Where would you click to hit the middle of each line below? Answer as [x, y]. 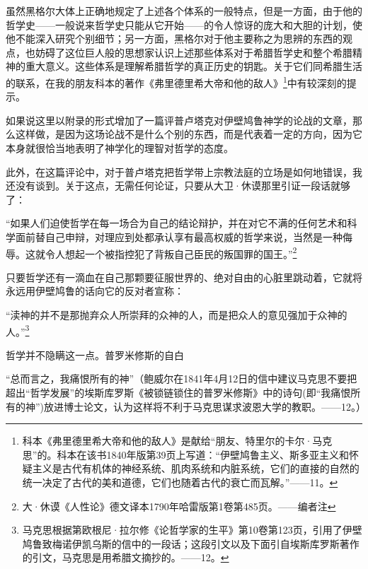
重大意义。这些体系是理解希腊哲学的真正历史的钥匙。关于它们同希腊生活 [194, 66]
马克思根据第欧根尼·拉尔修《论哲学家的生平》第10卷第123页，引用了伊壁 [192, 530]
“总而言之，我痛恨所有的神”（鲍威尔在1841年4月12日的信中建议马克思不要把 [182, 379]
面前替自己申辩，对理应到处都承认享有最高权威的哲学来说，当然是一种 [179, 236]
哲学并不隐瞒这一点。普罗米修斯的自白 [95, 354]
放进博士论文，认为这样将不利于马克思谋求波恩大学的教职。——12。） [205, 406]
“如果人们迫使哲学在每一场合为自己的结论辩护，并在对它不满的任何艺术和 [177, 223]
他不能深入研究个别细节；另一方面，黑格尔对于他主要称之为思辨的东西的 [174, 39]
